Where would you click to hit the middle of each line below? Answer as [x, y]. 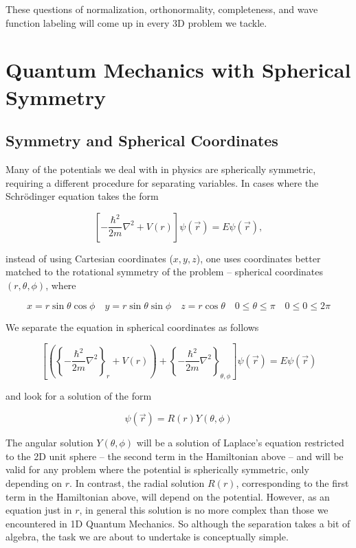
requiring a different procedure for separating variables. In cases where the [162, 182]
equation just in [39, 510]
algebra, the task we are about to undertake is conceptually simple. [147, 537]
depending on [34, 483]
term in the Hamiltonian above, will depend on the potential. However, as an [168, 496]
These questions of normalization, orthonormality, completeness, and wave [162, 9]
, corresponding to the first [292, 483]
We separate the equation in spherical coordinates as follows [132, 327]
